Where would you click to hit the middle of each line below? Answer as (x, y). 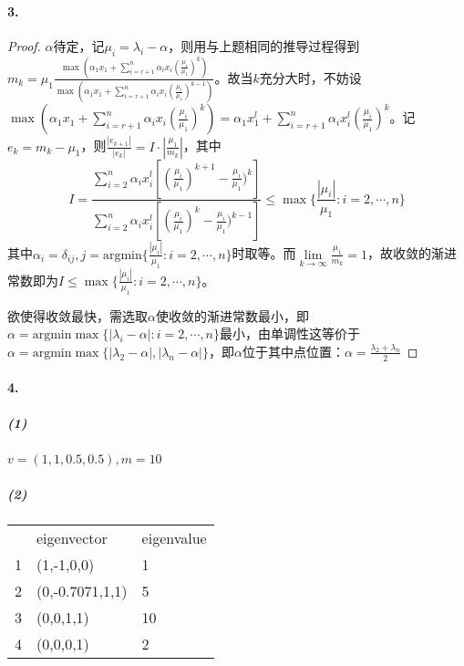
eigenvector (72, 537)
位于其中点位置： (293, 351)
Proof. (24, 45)
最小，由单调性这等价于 (290, 333)
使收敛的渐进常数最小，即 (232, 315)
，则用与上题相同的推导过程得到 (264, 45)
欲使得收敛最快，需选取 (77, 315)
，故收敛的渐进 (412, 253)
